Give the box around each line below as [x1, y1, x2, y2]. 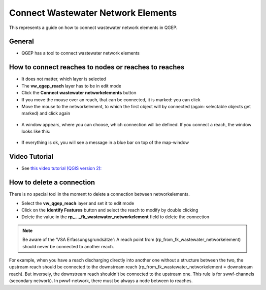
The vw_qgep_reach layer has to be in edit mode [21, 83, 122, 88]
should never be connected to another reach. [22, 243, 114, 249]
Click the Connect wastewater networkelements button [21, 90, 136, 96]
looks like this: [21, 128, 51, 135]
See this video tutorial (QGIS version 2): [21, 165, 102, 172]
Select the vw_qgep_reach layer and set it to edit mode [21, 200, 134, 206]
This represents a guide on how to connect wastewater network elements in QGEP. [9, 25, 178, 30]
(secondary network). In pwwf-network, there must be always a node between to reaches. [9, 278, 193, 284]
